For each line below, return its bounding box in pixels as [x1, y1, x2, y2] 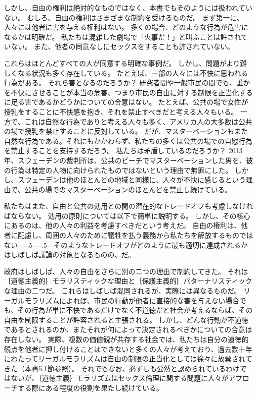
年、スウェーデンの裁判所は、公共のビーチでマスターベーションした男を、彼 [4, 155, 253, 165]
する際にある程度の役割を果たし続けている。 [17, 382, 163, 393]
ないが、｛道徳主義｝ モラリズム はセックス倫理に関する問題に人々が [10, 373, 229, 383]
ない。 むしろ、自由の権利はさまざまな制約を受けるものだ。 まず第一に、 [4, 12, 244, 22]
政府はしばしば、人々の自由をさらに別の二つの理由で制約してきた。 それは [4, 266, 248, 276]
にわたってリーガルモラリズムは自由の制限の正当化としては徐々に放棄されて [4, 353, 253, 364]
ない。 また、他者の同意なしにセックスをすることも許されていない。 [10, 41, 234, 52]
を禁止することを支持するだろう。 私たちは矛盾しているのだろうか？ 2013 [4, 145, 243, 156]
